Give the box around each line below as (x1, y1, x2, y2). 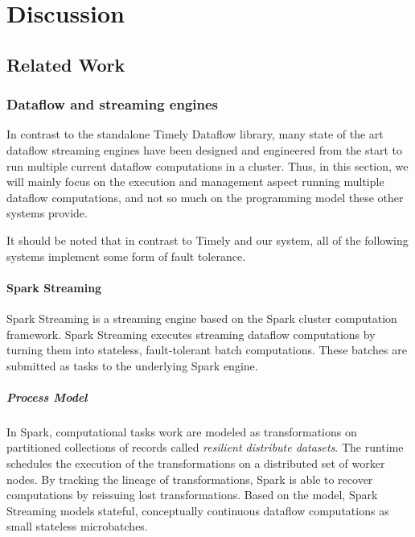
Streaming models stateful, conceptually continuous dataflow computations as (6, 502, 389, 518)
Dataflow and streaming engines (6, 94, 219, 114)
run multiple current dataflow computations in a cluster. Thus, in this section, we (6, 157, 409, 174)
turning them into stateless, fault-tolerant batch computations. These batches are (6, 341, 407, 358)
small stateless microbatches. (6, 518, 148, 535)
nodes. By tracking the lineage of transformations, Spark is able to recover (6, 470, 373, 487)
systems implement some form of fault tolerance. (6, 247, 246, 264)
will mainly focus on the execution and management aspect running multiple (6, 173, 384, 190)
